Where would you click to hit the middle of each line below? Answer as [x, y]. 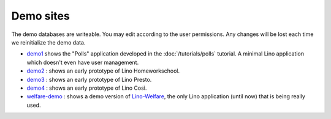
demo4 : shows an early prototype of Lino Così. [87, 88]
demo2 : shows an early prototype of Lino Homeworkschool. [103, 71]
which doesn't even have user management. [83, 62]
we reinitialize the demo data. [48, 42]
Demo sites [40, 16]
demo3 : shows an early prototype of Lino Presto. [89, 79]
